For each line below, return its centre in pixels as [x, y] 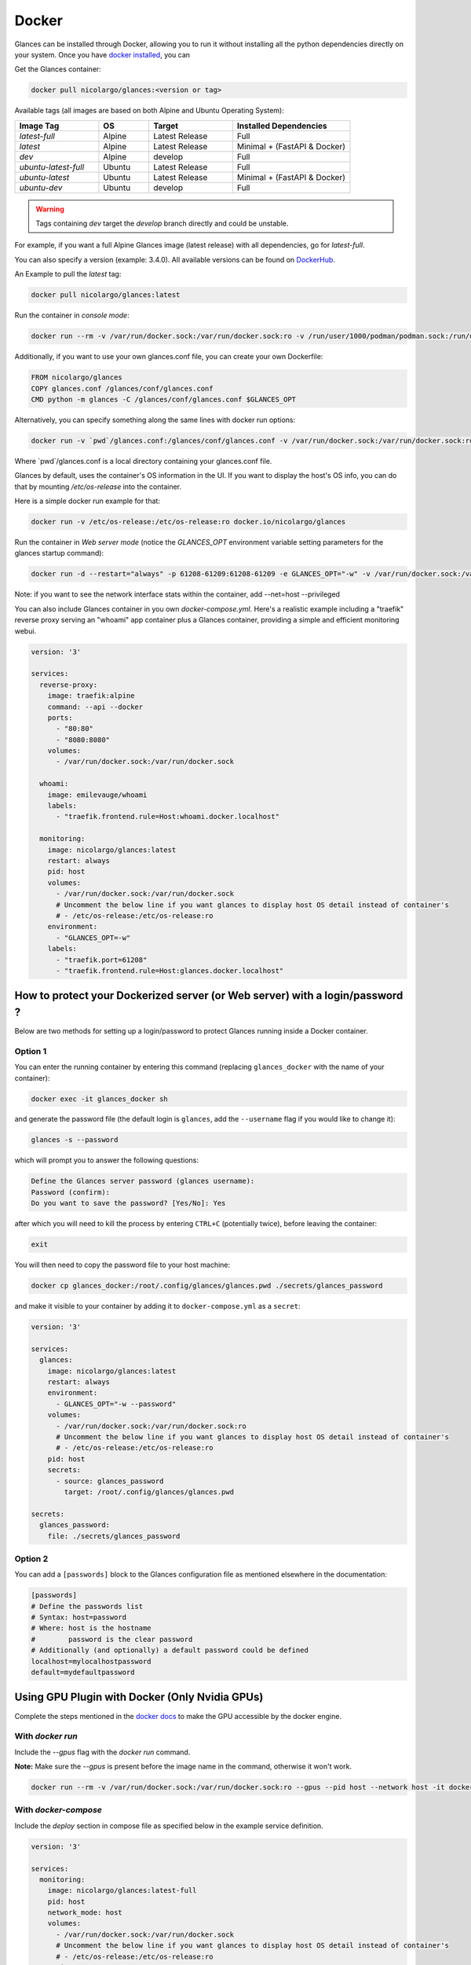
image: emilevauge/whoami [97, 795]
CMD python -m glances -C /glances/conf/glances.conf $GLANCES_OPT [164, 399]
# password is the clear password [112, 1639]
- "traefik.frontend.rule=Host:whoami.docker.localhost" [168, 817]
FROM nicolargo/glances [77, 378]
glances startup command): [59, 553]
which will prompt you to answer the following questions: [107, 1160]
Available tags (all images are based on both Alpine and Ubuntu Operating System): [149, 111]
